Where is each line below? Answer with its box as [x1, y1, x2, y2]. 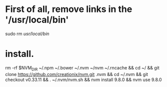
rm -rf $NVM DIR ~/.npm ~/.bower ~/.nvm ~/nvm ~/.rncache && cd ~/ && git [5, 64, 160, 72]
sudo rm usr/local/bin [5, 30, 49, 36]
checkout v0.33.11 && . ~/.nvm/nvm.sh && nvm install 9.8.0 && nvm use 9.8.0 [5, 76, 162, 82]
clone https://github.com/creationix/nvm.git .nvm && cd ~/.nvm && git [5, 71, 148, 77]
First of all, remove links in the [5, 3, 132, 15]
